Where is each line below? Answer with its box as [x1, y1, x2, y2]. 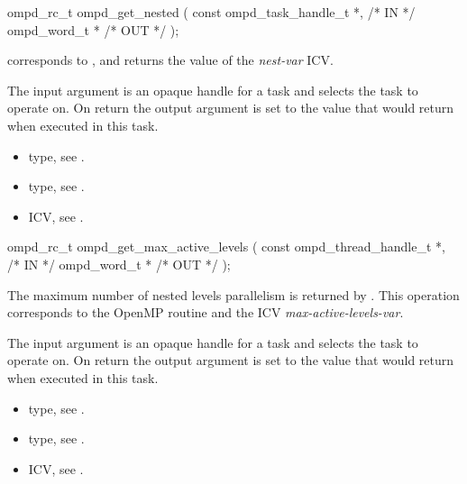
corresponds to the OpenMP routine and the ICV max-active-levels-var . [7, 303, 404, 322]
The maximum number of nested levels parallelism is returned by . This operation [7, 285, 460, 304]
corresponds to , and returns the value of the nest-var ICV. [7, 50, 334, 69]
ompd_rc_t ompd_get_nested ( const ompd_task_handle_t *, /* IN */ [7, 3, 416, 21]
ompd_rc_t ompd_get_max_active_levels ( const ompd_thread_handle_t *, [7, 237, 445, 256]
